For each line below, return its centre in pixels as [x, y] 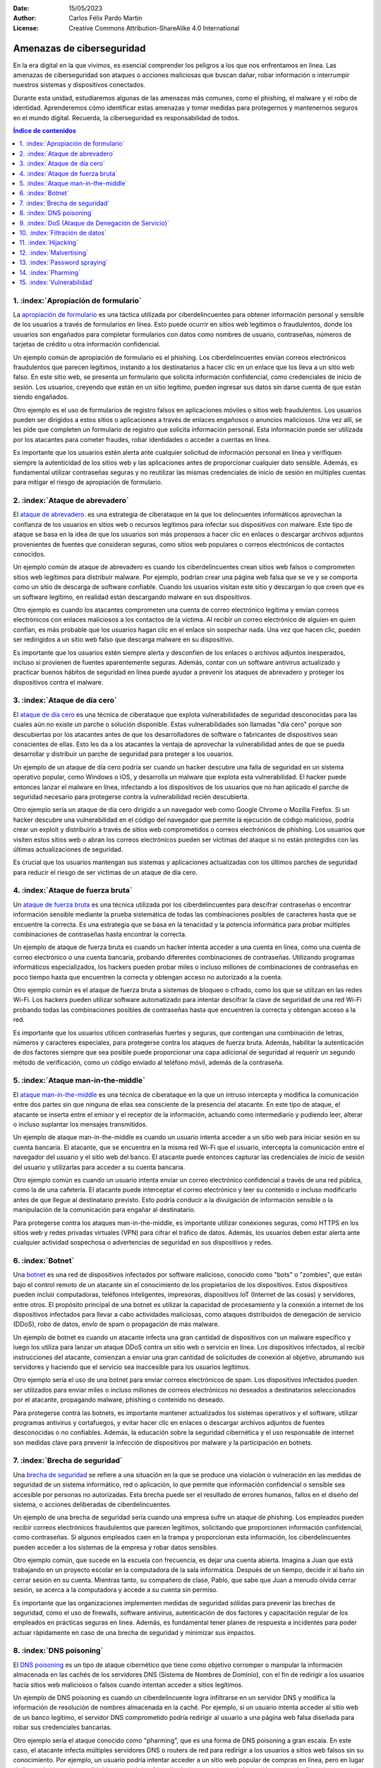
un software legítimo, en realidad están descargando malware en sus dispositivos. [132, 597]
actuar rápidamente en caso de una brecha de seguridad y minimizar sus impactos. [134, 1632]
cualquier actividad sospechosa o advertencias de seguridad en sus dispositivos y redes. [143, 1243]
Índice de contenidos [45, 131]
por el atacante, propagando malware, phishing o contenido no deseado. [119, 1400]
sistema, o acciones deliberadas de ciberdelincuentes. [92, 1504]
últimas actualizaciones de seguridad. [68, 849]
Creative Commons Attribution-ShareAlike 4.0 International [154, 28]
